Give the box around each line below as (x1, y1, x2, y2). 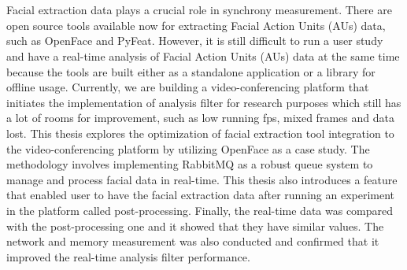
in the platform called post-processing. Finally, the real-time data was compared (6, 202, 394, 218)
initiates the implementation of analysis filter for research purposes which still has (6, 94, 401, 110)
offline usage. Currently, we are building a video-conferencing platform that (6, 79, 369, 95)
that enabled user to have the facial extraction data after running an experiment (6, 187, 395, 203)
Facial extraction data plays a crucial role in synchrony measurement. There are (6, 2, 392, 18)
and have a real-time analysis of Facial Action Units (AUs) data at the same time (6, 47, 400, 64)
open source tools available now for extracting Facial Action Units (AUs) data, (6, 17, 386, 33)
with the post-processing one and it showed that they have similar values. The (6, 217, 384, 234)
